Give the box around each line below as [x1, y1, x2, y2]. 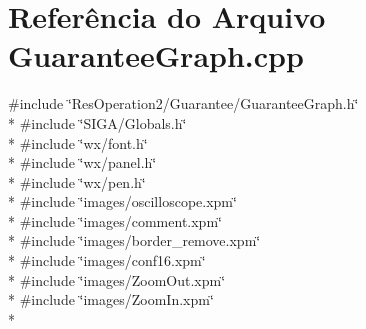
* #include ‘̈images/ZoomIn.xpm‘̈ [8, 289, 214, 310]
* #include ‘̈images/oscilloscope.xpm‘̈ [8, 191, 237, 212]
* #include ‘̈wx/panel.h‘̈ [8, 152, 157, 173]
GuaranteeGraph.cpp [8, 35, 304, 76]
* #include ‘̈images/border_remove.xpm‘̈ [8, 230, 261, 251]
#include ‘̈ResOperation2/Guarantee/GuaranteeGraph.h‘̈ [8, 93, 359, 114]
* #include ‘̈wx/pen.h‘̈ [8, 171, 146, 192]
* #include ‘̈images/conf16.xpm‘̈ [8, 250, 206, 271]
